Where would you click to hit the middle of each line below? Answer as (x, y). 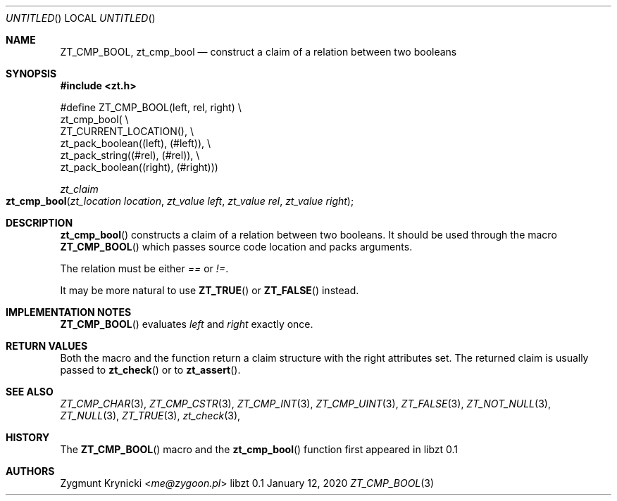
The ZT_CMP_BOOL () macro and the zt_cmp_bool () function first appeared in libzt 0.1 (259, 449)
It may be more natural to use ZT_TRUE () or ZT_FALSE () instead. (210, 290)
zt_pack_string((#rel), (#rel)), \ (130, 155)
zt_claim (79, 189)
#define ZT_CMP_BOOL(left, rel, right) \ (151, 107)
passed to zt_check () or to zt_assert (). (150, 370)
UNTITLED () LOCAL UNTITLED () (81, 18)
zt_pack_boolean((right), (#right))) (139, 167)
